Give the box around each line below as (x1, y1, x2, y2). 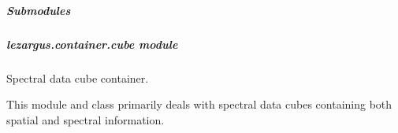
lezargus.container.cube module (6, 35, 178, 52)
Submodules (6, 2, 71, 18)
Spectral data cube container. (6, 69, 149, 86)
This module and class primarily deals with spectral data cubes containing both (6, 96, 392, 113)
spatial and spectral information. (6, 111, 165, 127)
